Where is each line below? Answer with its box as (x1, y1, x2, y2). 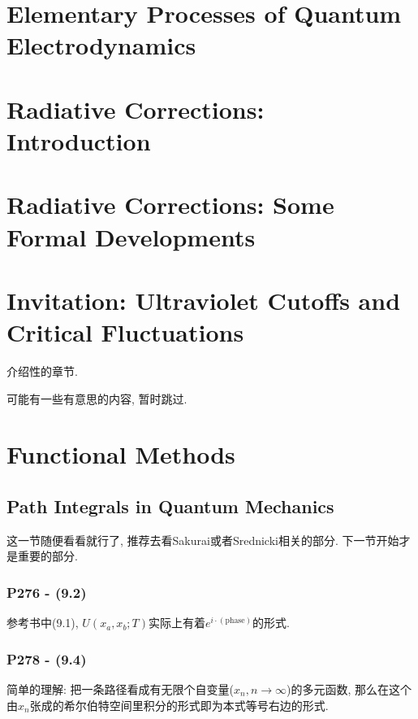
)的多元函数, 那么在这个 (287, 680, 412, 697)
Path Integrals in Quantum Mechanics (6, 493, 334, 518)
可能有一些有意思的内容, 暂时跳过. (6, 390, 187, 407)
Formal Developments (6, 220, 256, 253)
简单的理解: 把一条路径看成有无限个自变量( (6, 680, 234, 697)
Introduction (6, 124, 151, 157)
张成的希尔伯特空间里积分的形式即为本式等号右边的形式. (29, 696, 329, 713)
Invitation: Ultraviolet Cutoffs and (6, 283, 401, 316)
